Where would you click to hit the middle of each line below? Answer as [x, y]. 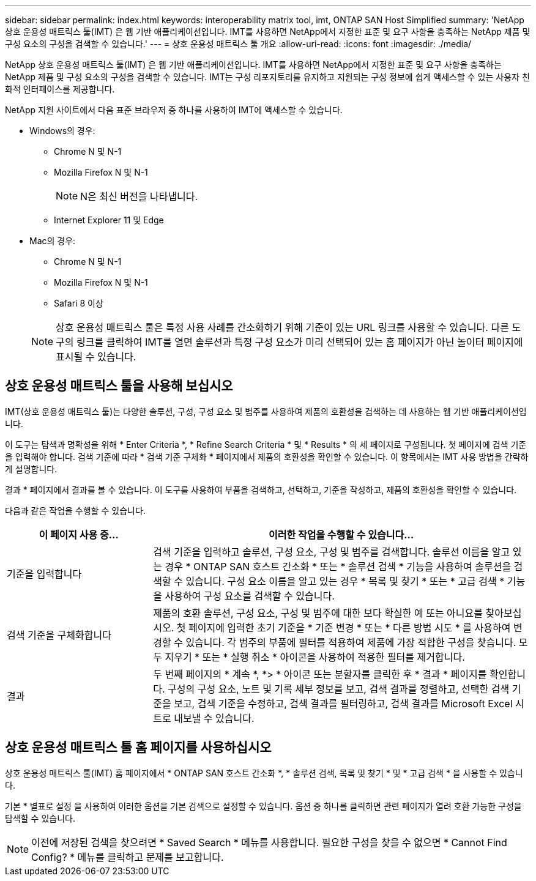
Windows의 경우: [62, 131]
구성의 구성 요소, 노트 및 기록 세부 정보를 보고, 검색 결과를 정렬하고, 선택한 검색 [339, 689]
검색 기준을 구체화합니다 [59, 635]
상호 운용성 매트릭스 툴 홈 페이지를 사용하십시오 [138, 748]
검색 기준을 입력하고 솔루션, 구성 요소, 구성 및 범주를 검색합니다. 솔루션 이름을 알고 [332, 552]
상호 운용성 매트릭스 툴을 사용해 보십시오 [119, 386]
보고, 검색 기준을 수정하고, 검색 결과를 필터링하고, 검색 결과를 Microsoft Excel [343, 703]
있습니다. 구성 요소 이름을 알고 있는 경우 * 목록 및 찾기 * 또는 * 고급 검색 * [345, 581]
